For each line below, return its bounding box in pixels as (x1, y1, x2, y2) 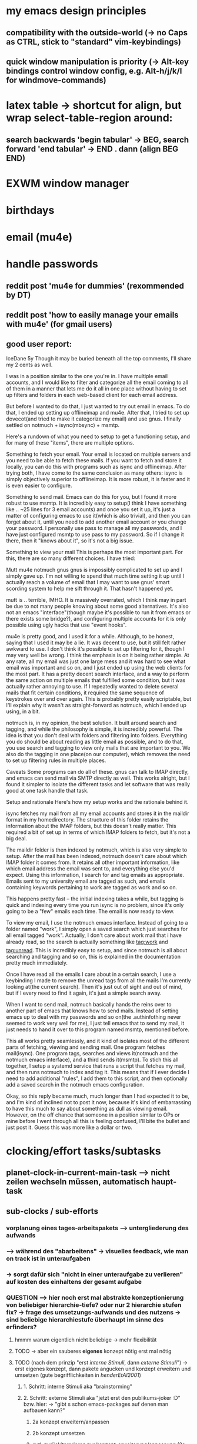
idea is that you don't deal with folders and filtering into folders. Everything (6, 731, 187, 738)
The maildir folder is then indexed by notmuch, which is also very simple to (6, 846, 188, 853)
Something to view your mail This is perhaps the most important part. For (6, 548, 183, 555)
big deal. (6, 834, 28, 842)
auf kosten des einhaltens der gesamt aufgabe (6, 1277, 142, 1286)
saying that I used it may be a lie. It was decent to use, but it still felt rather (6, 639, 186, 646)
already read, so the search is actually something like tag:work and (6, 938, 169, 945)
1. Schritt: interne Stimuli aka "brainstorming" (23, 1383, 132, 1390)
